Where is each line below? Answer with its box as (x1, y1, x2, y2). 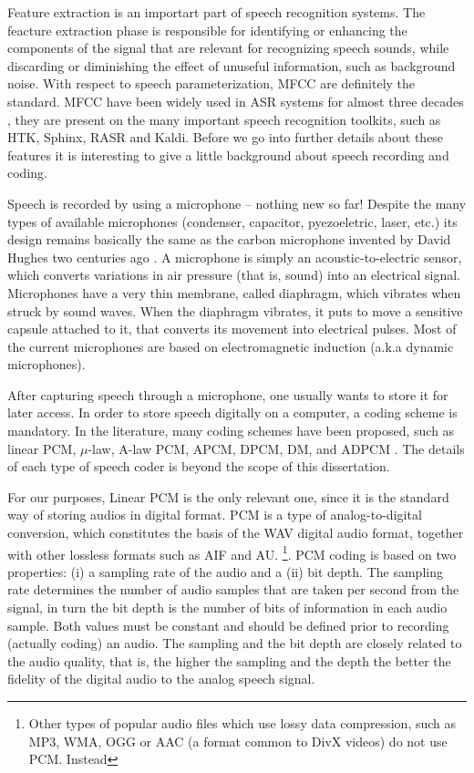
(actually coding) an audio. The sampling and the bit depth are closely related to (7, 634, 462, 653)
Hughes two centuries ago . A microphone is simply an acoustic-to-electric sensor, (7, 247, 462, 266)
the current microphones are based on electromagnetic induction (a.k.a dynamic (7, 336, 454, 356)
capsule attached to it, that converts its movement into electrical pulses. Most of (7, 319, 457, 338)
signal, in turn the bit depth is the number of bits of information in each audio (7, 598, 448, 617)
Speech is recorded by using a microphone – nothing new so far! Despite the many (7, 193, 467, 212)
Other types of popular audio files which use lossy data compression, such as (28, 714, 457, 733)
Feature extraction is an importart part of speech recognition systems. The (7, 3, 426, 21)
